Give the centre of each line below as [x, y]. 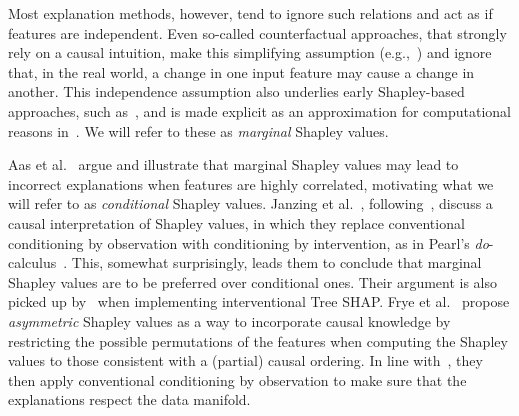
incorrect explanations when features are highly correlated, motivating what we [251, 183]
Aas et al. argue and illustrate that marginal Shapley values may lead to [233, 164]
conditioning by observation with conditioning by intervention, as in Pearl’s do [248, 242]
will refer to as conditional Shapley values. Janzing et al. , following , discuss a [250, 203]
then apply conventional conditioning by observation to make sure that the [237, 379]
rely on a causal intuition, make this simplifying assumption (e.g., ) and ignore [250, 52]
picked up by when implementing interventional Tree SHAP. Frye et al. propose [259, 301]
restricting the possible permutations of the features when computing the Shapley [258, 340]
